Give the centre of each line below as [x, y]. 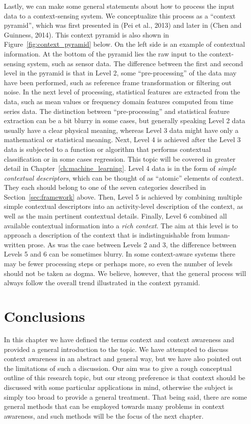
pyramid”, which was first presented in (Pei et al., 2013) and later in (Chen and [123, 25]
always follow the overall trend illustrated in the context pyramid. [102, 283]
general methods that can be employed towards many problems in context [114, 406]
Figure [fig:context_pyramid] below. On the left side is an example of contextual [125, 44]
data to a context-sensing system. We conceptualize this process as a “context [120, 15]
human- [219, 235]
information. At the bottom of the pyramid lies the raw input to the [106, 53]
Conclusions [45, 316]
